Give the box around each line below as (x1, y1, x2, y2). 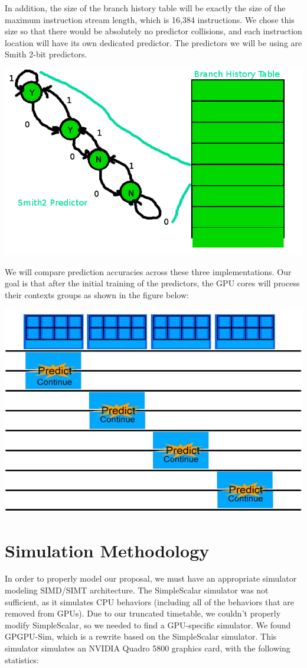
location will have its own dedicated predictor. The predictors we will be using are (5, 36, 302, 49)
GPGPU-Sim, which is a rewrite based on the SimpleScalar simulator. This (5, 630, 277, 643)
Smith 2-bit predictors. (5, 48, 87, 60)
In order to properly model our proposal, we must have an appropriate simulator (5, 572, 297, 585)
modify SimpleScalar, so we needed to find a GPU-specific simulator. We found (5, 618, 291, 631)
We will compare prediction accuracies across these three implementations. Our (5, 265, 292, 277)
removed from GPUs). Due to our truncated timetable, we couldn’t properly (5, 607, 281, 619)
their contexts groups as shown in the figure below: (5, 288, 189, 301)
